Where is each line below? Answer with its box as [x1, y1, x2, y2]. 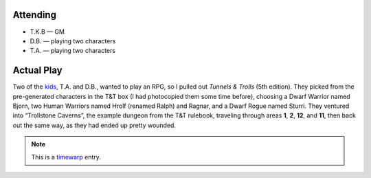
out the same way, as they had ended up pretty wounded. [12, 121, 177, 129]
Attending [12, 9, 56, 21]
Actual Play [12, 65, 63, 76]
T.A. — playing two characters [30, 47, 116, 55]
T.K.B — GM [30, 27, 65, 36]
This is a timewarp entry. [31, 153, 101, 161]
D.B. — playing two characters [30, 36, 116, 45]
